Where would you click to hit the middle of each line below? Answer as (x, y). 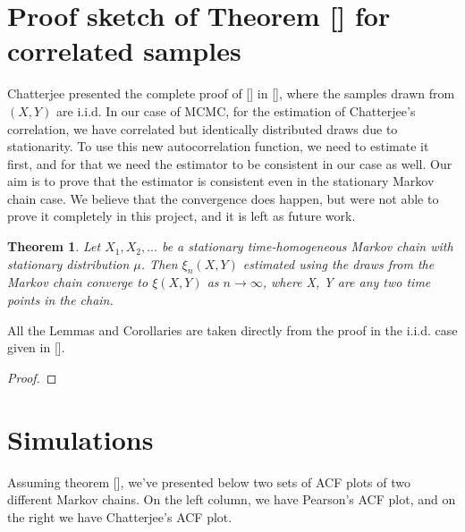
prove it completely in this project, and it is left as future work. (182, 216)
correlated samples (124, 51)
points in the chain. (60, 300)
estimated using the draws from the (338, 263)
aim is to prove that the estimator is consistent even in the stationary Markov (221, 181)
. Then (159, 263)
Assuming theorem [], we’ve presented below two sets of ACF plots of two (209, 481)
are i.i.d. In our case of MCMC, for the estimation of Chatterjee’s (236, 110)
